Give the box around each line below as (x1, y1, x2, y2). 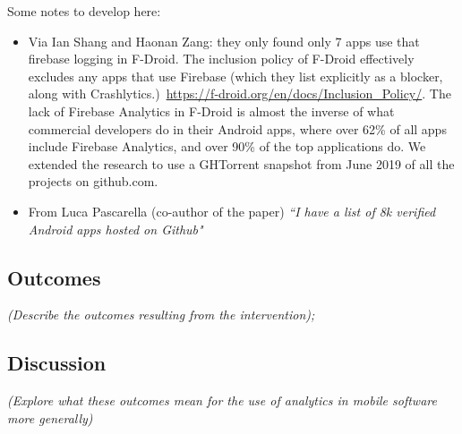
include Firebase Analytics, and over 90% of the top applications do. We (28, 137, 426, 156)
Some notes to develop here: (7, 2, 161, 20)
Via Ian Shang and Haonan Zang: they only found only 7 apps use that (28, 31, 420, 50)
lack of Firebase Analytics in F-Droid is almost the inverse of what (28, 101, 395, 120)
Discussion (7, 349, 107, 377)
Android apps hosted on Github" (28, 219, 203, 238)
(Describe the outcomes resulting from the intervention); (7, 305, 315, 324)
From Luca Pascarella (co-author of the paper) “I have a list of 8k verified (28, 201, 436, 220)
